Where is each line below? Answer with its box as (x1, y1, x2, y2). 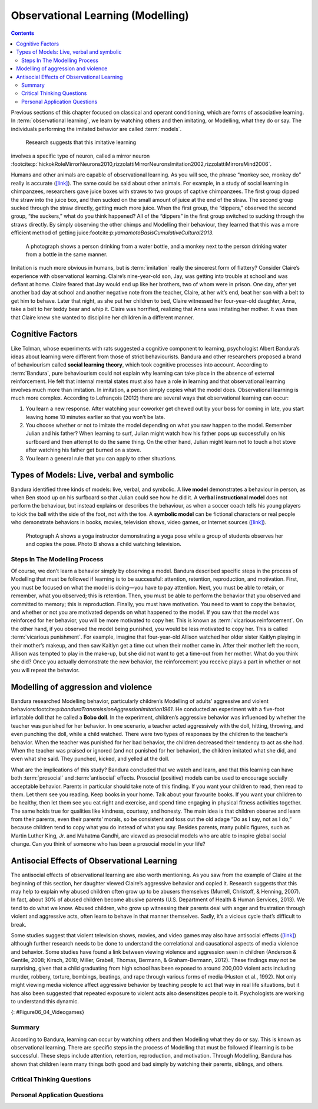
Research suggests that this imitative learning (25, 139, 137, 146)
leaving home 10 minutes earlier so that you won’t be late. (25, 413, 165, 420)
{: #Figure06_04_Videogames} (11, 1009, 85, 1016)
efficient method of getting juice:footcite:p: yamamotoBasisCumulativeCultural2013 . (11, 229, 214, 236)
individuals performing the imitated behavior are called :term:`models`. (11, 125, 182, 132)
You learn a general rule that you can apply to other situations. (25, 454, 177, 462)
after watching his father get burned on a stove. (25, 446, 141, 454)
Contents (11, 30, 35, 37)
